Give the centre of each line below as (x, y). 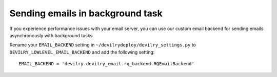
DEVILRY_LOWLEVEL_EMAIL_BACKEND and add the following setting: (82, 52)
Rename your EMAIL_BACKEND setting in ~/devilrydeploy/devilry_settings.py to (103, 45)
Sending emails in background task (86, 13)
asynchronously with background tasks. (52, 35)
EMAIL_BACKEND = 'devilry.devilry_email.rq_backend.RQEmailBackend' (106, 64)
